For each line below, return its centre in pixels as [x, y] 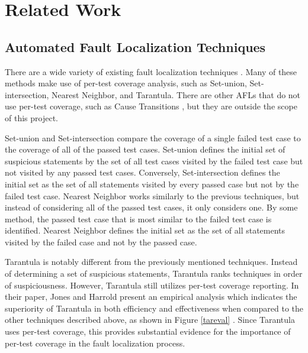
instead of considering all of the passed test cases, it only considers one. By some [151, 207]
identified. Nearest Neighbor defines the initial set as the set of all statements [145, 230]
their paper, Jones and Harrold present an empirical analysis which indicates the [151, 297]
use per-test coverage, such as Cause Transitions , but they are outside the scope [151, 106]
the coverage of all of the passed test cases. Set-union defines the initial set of [145, 149]
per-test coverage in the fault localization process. [95, 343]
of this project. [31, 117]
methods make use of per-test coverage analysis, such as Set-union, [126, 83]
